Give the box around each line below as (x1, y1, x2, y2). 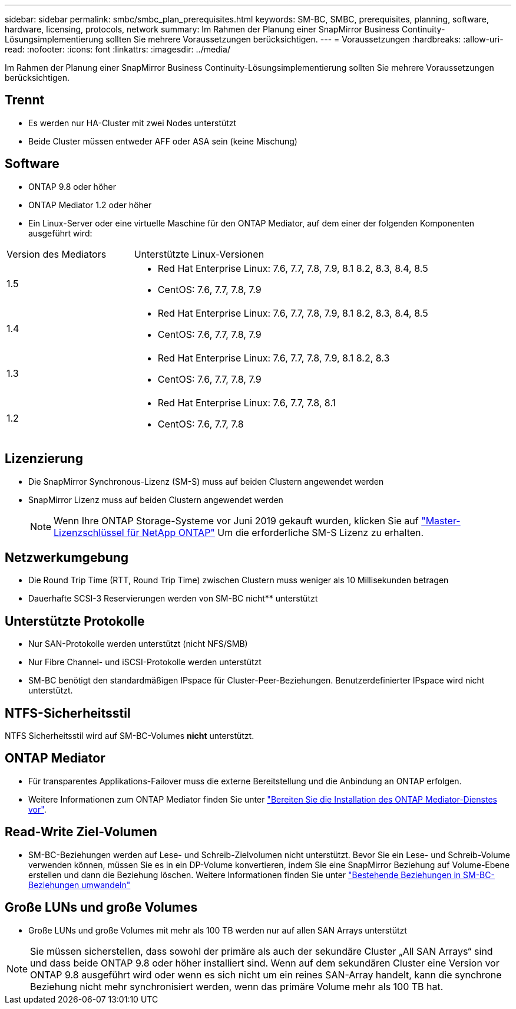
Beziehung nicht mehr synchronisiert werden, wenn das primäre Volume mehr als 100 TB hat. (30, 980, 444, 992)
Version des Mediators (6, 248, 107, 260)
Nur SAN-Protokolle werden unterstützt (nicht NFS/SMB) (28, 639, 248, 649)
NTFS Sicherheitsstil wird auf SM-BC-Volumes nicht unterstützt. (5, 731, 254, 741)
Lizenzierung (5, 451, 83, 466)
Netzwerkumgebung (5, 550, 129, 565)
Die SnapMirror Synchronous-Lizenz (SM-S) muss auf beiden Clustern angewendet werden (28, 476, 384, 487)
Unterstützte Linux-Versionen (134, 248, 264, 260)
